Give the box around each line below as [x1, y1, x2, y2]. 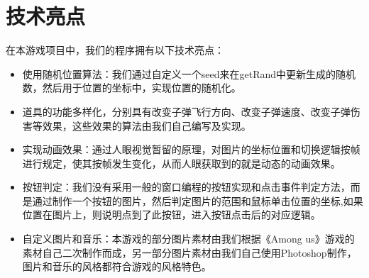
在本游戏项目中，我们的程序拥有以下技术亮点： [6, 43, 224, 57]
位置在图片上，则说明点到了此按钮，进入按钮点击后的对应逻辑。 [22, 207, 321, 222]
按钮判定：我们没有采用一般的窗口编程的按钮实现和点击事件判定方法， [22, 179, 351, 194]
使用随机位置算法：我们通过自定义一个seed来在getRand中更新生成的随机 [22, 66, 356, 81]
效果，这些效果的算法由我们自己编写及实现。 [42, 118, 251, 133]
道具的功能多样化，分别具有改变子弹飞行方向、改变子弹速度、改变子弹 [22, 104, 351, 118]
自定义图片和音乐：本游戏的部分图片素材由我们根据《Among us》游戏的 [22, 231, 355, 246]
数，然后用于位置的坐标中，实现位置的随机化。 [22, 80, 241, 95]
